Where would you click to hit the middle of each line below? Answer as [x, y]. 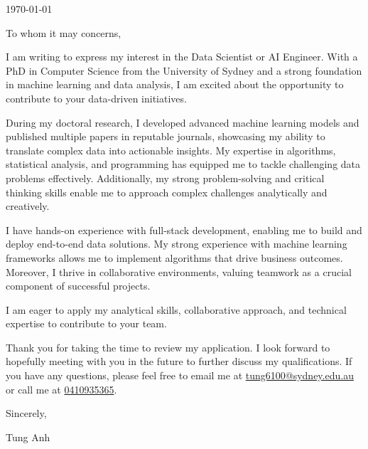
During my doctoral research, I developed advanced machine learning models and [183, 122]
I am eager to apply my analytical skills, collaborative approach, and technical [176, 309]
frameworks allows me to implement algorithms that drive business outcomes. [174, 257]
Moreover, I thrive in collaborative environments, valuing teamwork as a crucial [179, 271]
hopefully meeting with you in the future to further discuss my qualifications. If [179, 361]
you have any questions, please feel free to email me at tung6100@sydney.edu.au [180, 375]
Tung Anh [28, 437]
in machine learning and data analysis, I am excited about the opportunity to [175, 84]
